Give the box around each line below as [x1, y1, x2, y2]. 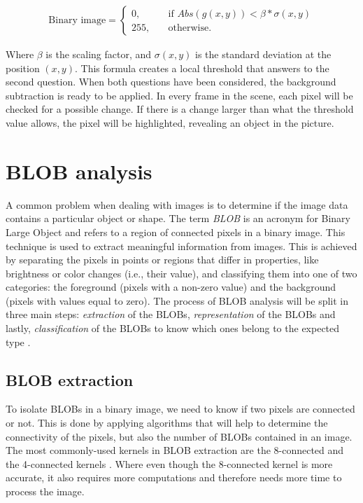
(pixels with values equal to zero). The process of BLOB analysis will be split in [6, 293, 348, 308]
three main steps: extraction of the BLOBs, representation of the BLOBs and [6, 307, 336, 322]
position [6, 60, 40, 75]
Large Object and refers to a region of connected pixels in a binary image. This [6, 224, 346, 239]
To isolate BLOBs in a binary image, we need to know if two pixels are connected [6, 401, 355, 416]
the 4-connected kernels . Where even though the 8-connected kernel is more [6, 456, 333, 471]
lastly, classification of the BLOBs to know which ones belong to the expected [6, 321, 340, 336]
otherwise [168, 22, 209, 33]
